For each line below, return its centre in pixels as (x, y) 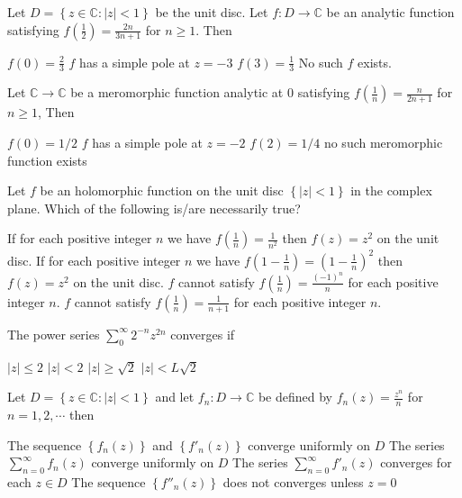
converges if (203, 334)
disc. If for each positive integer (94, 260)
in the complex (391, 190)
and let (175, 397)
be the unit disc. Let (212, 12)
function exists (47, 160)
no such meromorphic (383, 143)
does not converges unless (293, 481)
